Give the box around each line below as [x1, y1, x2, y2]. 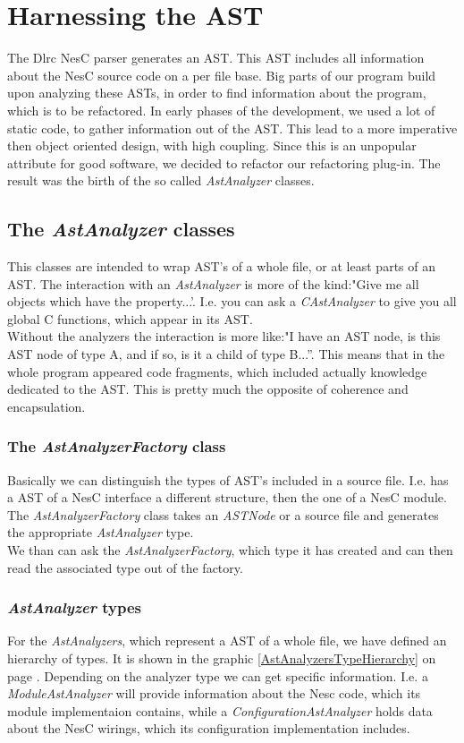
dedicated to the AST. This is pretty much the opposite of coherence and [7, 380, 409, 398]
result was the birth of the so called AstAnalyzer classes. [7, 171, 315, 190]
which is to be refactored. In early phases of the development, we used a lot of [7, 100, 435, 119]
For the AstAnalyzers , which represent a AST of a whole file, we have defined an [7, 631, 447, 650]
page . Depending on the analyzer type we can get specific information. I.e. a [7, 666, 428, 685]
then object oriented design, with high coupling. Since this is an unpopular [7, 136, 417, 155]
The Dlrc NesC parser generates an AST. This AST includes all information [7, 48, 425, 67]
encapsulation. [7, 397, 86, 415]
